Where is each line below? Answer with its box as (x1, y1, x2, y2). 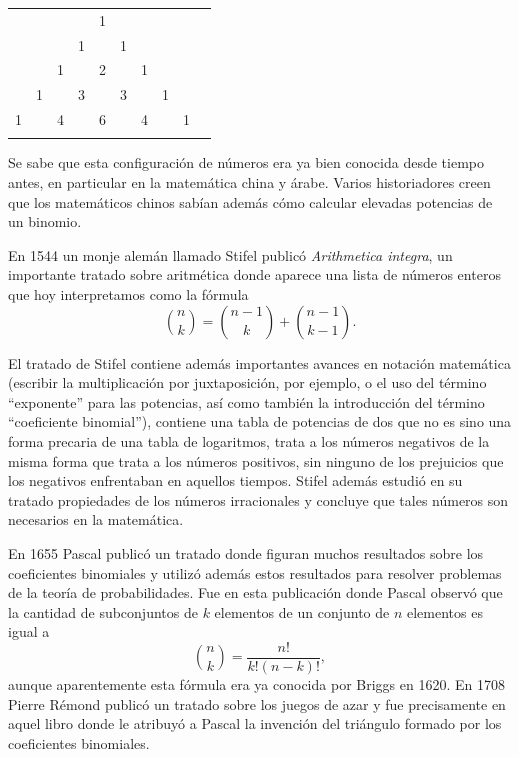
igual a (8, 621, 50, 642)
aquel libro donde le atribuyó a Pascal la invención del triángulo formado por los (8, 713, 502, 734)
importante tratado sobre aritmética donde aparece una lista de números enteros (8, 264, 501, 285)
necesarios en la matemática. (8, 509, 184, 530)
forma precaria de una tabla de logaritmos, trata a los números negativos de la (8, 431, 490, 451)
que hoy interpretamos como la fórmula (8, 284, 249, 305)
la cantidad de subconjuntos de (8, 601, 198, 622)
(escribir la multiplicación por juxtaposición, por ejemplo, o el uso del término (8, 372, 487, 393)
